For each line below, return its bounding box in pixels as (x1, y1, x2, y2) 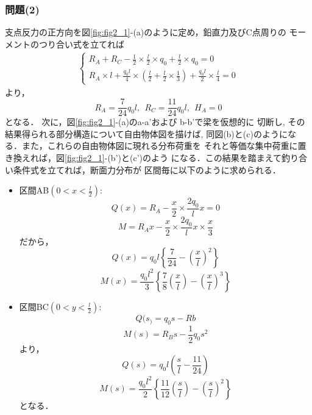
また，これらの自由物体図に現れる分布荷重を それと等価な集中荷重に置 (21, 139, 307, 152)
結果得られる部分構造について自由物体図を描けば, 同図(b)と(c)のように (5, 127, 288, 140)
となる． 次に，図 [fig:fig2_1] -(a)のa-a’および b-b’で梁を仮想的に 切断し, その (5, 115, 305, 128)
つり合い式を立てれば (38, 37, 124, 50)
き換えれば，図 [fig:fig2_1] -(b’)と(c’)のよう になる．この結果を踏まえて (5, 151, 282, 164)
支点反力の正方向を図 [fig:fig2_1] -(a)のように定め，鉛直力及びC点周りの (5, 26, 286, 38)
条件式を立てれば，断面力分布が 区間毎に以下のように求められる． (13, 163, 281, 176)
